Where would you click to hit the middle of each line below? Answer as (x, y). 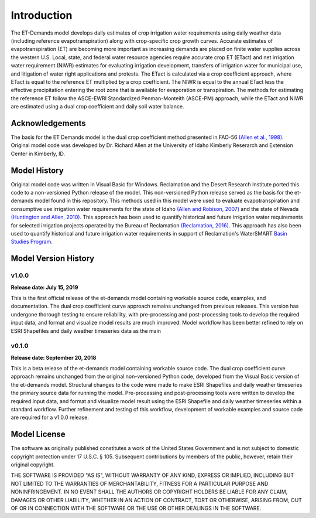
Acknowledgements (48, 123)
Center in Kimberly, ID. (38, 154)
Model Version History (53, 259)
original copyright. (33, 465)
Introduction (42, 15)
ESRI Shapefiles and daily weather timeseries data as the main (86, 330)
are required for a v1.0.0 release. (50, 418)
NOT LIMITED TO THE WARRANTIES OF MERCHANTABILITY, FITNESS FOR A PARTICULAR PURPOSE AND (140, 483)
